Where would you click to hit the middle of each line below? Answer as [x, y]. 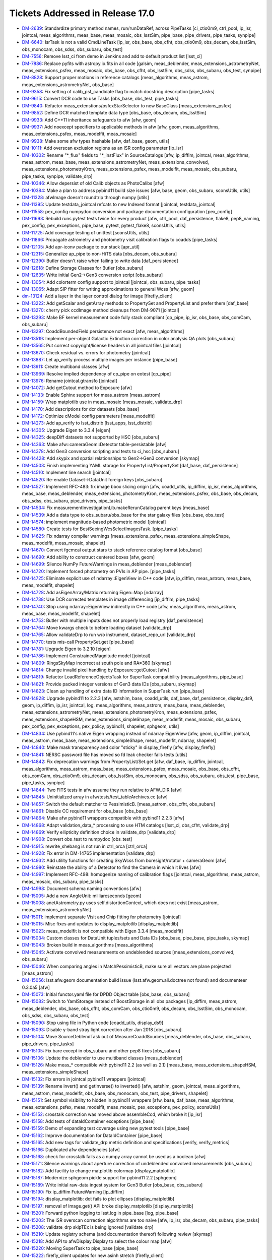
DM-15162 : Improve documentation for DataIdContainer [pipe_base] [92, 1135]
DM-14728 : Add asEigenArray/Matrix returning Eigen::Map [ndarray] [93, 592]
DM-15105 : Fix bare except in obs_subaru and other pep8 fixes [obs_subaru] [101, 1051]
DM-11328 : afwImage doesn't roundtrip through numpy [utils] [86, 197]
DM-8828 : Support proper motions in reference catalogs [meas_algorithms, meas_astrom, [115, 78]
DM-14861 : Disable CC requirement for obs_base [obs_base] [85, 811]
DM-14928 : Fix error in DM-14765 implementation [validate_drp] [88, 853]
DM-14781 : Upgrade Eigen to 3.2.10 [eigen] [66, 649]
